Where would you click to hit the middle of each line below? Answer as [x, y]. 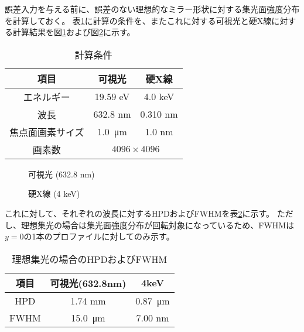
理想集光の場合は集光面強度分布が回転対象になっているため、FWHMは [158, 225]
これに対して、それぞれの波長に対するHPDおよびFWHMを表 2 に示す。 [140, 213]
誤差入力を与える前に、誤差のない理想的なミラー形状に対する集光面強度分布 [152, 9]
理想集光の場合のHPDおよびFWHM [90, 259]
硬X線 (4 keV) [54, 194]
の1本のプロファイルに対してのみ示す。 [99, 236]
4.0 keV [159, 97]
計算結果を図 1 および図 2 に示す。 [74, 32]
